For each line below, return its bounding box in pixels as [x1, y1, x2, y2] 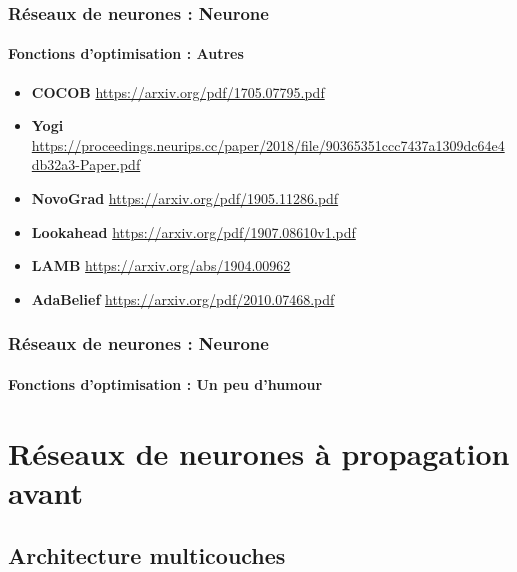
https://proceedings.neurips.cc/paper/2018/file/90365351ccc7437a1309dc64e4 [31, 134, 505, 155]
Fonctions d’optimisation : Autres [8, 43, 244, 64]
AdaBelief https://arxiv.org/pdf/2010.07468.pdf [31, 288, 335, 309]
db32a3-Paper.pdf [31, 154, 141, 175]
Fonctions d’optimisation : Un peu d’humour [8, 373, 323, 394]
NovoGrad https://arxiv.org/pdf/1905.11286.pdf [31, 188, 339, 209]
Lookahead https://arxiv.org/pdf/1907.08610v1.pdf [31, 221, 356, 242]
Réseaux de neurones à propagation [8, 432, 510, 473]
